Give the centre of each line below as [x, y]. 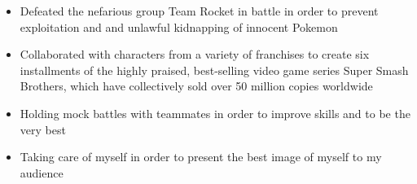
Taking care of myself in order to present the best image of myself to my [201, 157]
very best [43, 129]
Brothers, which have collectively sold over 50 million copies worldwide [196, 86]
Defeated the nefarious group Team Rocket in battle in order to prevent [199, 11]
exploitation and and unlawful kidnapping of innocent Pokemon [179, 26]
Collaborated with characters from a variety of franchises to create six [195, 54]
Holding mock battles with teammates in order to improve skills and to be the [215, 113]
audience [42, 172]
